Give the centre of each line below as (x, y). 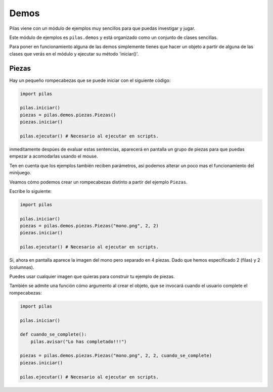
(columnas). (22, 267)
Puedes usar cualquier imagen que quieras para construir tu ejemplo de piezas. (92, 276)
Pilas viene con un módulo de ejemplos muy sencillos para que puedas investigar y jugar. (102, 28)
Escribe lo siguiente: (31, 191)
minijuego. (20, 173)
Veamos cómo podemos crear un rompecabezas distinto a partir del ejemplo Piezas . (98, 182)
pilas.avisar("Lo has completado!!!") (79, 341)
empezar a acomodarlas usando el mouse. (54, 156)
